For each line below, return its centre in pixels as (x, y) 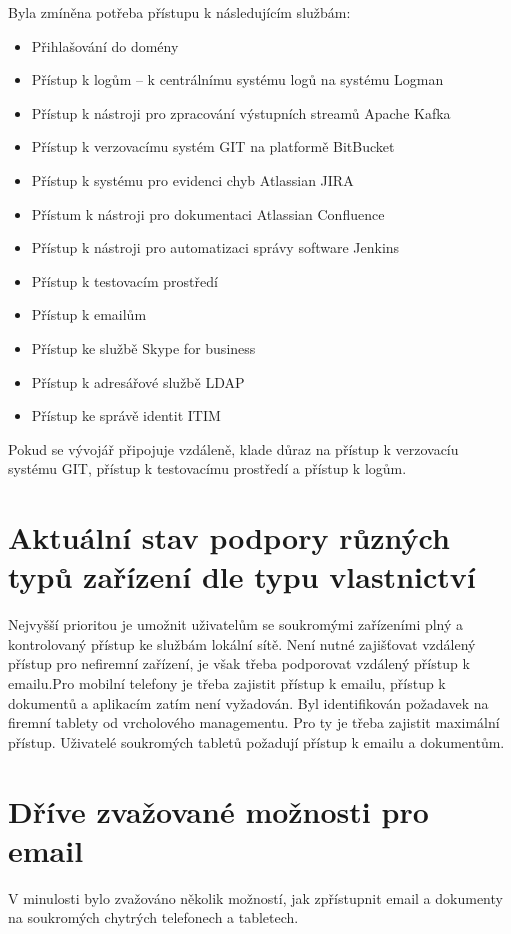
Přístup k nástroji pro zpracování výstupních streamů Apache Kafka (241, 112)
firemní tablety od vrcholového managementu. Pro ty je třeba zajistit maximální (254, 722)
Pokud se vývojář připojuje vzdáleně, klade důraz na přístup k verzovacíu (233, 448)
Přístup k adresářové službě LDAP (138, 381)
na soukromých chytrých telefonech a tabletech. (153, 917)
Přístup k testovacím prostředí (124, 280)
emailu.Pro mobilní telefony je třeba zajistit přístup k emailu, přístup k (227, 683)
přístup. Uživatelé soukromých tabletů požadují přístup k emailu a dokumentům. (256, 741)
